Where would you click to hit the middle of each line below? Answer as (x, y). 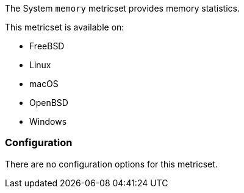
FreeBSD (47, 46)
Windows (48, 121)
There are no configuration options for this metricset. (111, 164)
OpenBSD (49, 103)
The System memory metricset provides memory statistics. (122, 8)
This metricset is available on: (65, 27)
